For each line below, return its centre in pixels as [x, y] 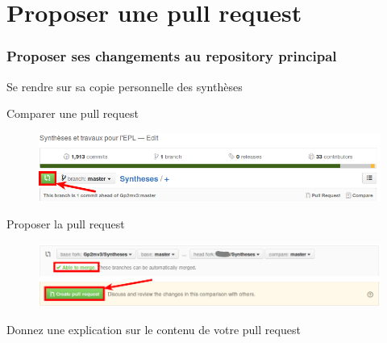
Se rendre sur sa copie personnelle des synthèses [125, 86]
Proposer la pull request [66, 224]
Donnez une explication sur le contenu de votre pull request [154, 329]
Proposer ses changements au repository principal [172, 56]
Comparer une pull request [73, 113]
